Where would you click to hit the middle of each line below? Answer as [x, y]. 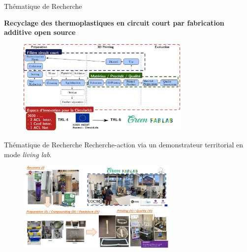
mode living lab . [28, 154]
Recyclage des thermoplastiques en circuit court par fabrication [114, 22]
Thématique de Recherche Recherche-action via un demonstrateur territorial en [124, 145]
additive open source [40, 32]
